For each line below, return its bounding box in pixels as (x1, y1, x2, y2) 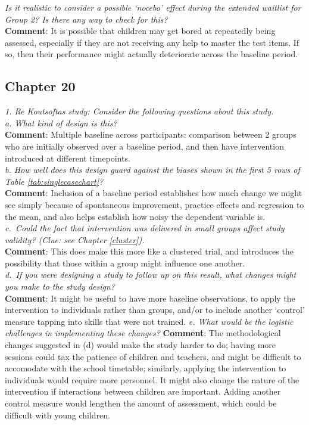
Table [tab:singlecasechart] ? (5, 175, 104, 187)
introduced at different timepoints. (5, 151, 130, 164)
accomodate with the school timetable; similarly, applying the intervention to (5, 362, 286, 374)
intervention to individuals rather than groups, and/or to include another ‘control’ (5, 303, 305, 316)
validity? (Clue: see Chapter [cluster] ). (5, 233, 145, 246)
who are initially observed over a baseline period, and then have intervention (5, 139, 284, 152)
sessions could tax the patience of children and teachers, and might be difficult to (5, 350, 301, 362)
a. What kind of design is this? (5, 116, 117, 129)
